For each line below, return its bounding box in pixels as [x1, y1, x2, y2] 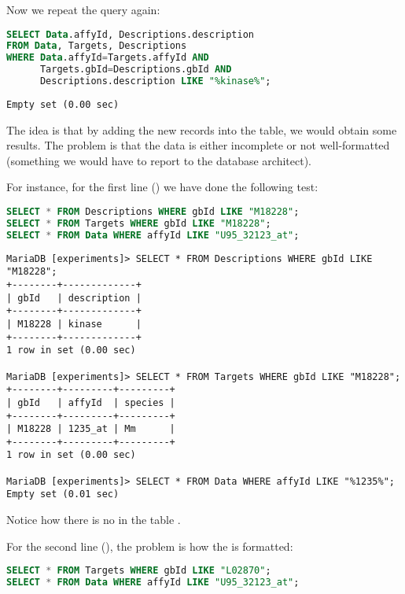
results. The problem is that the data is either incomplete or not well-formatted [6, 137, 390, 153]
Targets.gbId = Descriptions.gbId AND [39, 64, 232, 76]
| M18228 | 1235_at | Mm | [6, 423, 175, 435]
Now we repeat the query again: [6, 2, 160, 17]
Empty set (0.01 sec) [6, 489, 120, 500]
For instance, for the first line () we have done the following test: [6, 179, 318, 195]
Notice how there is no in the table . [6, 511, 181, 528]
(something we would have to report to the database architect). [6, 152, 311, 168]
